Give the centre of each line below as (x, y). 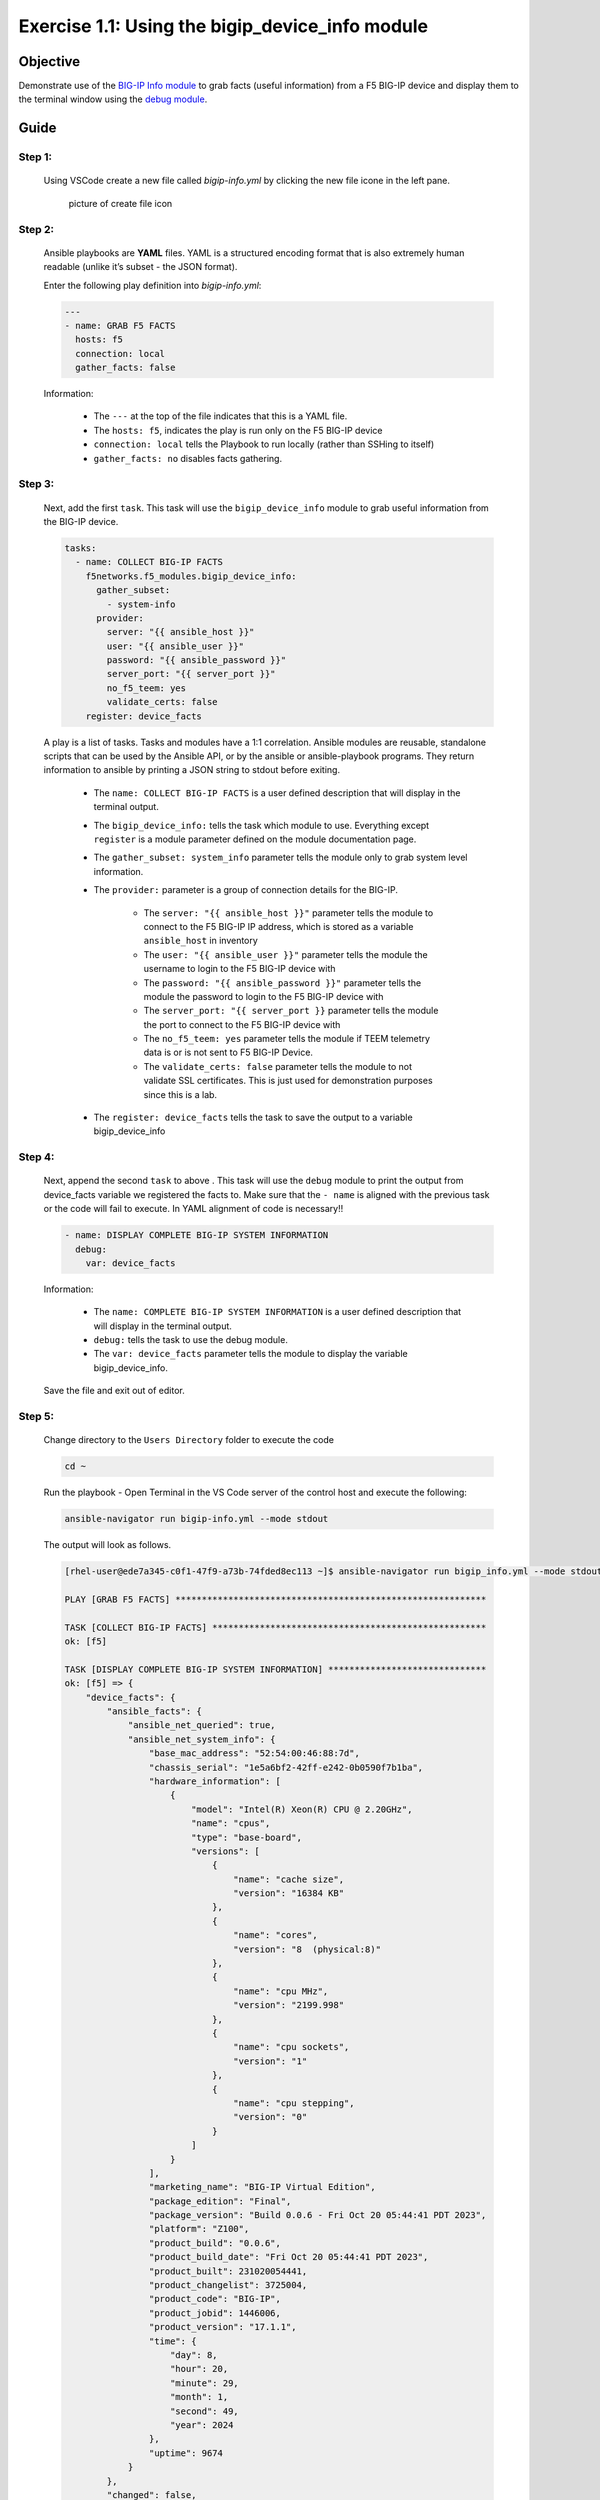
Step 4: (36, 1157)
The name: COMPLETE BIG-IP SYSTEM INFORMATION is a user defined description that (277, 1312)
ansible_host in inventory (201, 941)
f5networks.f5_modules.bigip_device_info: (191, 576)
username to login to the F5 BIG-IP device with (239, 969)
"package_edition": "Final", (220, 2201)
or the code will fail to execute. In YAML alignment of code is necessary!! (193, 1209)
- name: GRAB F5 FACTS (120, 325)
